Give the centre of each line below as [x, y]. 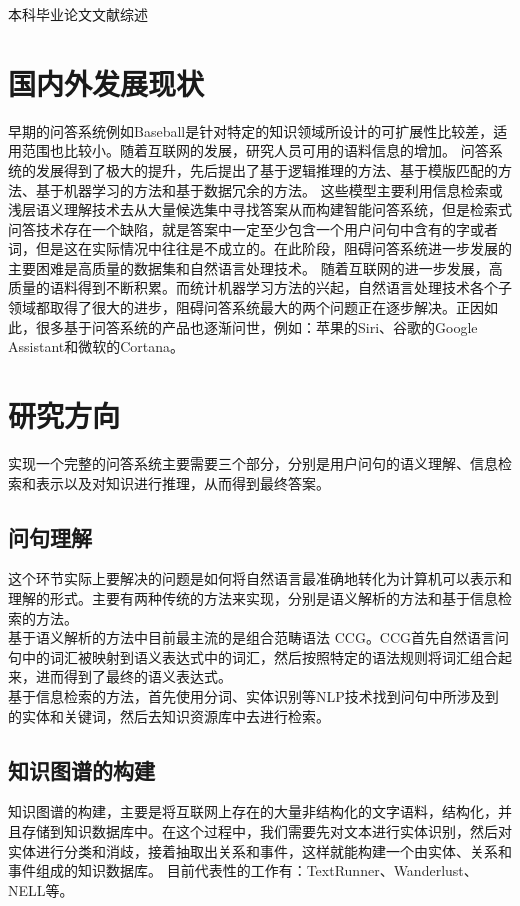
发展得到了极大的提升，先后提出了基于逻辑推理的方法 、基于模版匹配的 [266, 169]
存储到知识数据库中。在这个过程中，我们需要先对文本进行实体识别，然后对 [266, 830]
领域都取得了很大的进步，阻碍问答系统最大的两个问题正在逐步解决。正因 [246, 307]
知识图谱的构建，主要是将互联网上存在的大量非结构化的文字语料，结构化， [253, 811]
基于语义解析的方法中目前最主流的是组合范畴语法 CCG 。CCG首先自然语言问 [259, 637]
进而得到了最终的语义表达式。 [133, 676]
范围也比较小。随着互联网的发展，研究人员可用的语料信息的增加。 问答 [255, 150]
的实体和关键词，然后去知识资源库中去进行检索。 [169, 715]
